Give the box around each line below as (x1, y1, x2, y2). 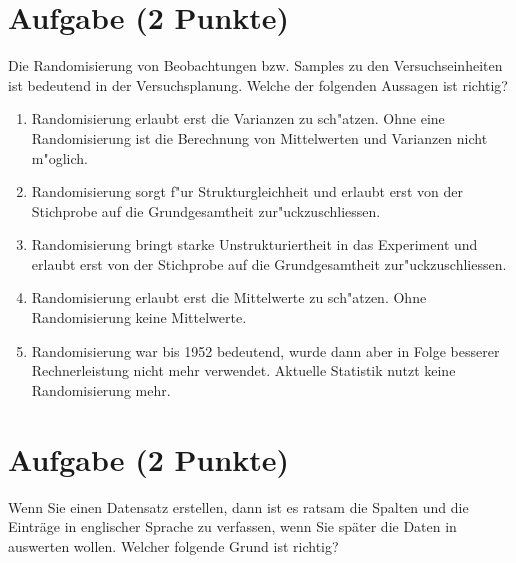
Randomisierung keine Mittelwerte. (31, 307, 247, 328)
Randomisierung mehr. (31, 379, 171, 400)
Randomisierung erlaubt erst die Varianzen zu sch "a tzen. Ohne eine (31, 108, 445, 129)
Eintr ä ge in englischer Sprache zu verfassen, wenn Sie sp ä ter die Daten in (8, 516, 457, 537)
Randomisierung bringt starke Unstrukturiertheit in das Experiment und (31, 234, 478, 255)
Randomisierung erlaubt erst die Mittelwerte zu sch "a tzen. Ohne (31, 287, 427, 308)
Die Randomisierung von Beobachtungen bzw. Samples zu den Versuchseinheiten (8, 55, 503, 76)
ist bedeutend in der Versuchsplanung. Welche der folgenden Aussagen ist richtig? (8, 74, 508, 95)
